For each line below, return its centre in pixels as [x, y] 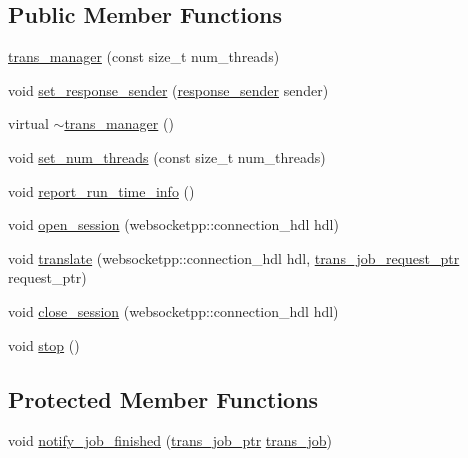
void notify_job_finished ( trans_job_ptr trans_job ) [170, 440]
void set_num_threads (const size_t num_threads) [167, 156]
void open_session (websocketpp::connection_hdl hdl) [173, 224]
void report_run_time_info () [101, 190]
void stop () [44, 344]
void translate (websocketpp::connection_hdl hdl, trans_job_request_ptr [234, 257]
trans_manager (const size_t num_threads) [144, 56]
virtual [28, 123]
